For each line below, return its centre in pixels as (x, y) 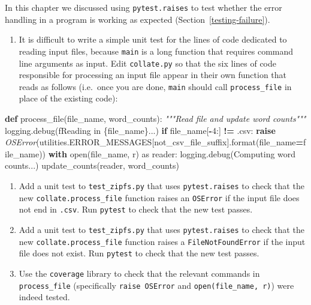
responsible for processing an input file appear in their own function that (153, 75)
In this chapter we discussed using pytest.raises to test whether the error (144, 7)
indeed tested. (44, 297)
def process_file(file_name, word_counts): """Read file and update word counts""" (155, 118)
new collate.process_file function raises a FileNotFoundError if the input (162, 241)
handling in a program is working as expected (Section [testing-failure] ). (138, 19)
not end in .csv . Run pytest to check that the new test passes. (136, 209)
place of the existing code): (68, 98)
